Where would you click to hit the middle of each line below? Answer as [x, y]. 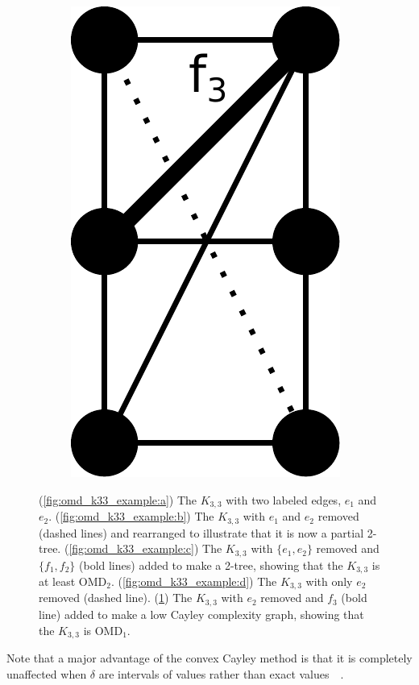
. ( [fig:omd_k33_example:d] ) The [194, 581]
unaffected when [47, 673]
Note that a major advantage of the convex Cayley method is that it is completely [209, 657]
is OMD [103, 630]
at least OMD [73, 581]
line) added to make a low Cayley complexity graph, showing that [201, 614]
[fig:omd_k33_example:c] [131, 548]
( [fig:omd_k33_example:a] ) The [118, 499]
